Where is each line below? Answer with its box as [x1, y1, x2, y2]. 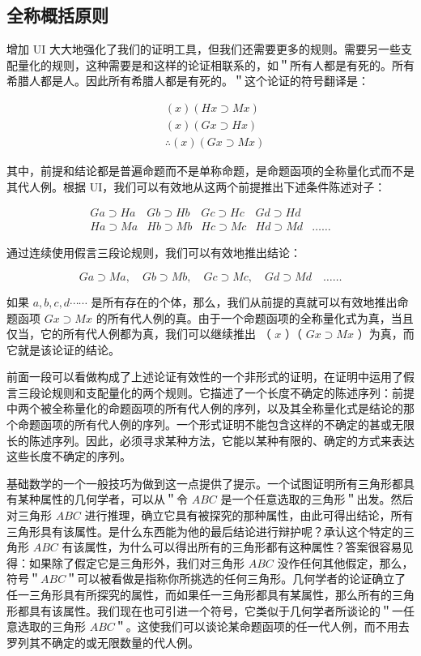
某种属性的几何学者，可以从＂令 [17, 491, 188, 508]
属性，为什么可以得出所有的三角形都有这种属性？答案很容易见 [84, 538, 414, 555]
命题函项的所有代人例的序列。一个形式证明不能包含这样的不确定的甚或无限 [17, 416, 415, 433]
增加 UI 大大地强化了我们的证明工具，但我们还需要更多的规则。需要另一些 [6, 41, 401, 58]
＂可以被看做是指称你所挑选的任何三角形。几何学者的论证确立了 [66, 570, 406, 587]
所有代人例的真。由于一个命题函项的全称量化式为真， [107, 309, 391, 326]
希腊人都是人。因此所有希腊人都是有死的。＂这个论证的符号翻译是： [6, 72, 369, 89]
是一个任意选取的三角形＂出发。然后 [220, 491, 414, 508]
